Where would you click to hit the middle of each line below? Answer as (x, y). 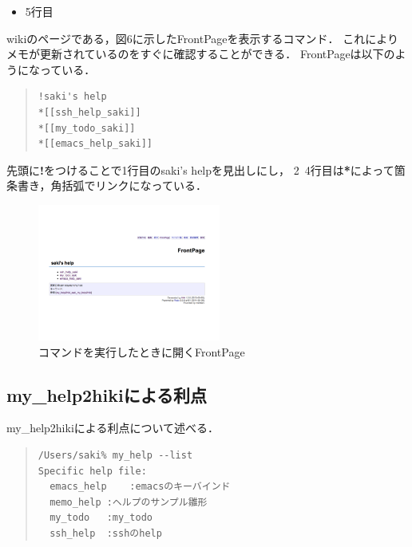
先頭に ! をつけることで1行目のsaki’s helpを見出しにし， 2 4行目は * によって (200, 169)
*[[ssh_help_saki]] (89, 112)
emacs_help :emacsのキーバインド (140, 487)
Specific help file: (92, 471)
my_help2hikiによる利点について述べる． (113, 428)
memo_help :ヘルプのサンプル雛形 (129, 502)
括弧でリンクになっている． (134, 185)
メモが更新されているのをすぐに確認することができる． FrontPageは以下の (201, 54)
